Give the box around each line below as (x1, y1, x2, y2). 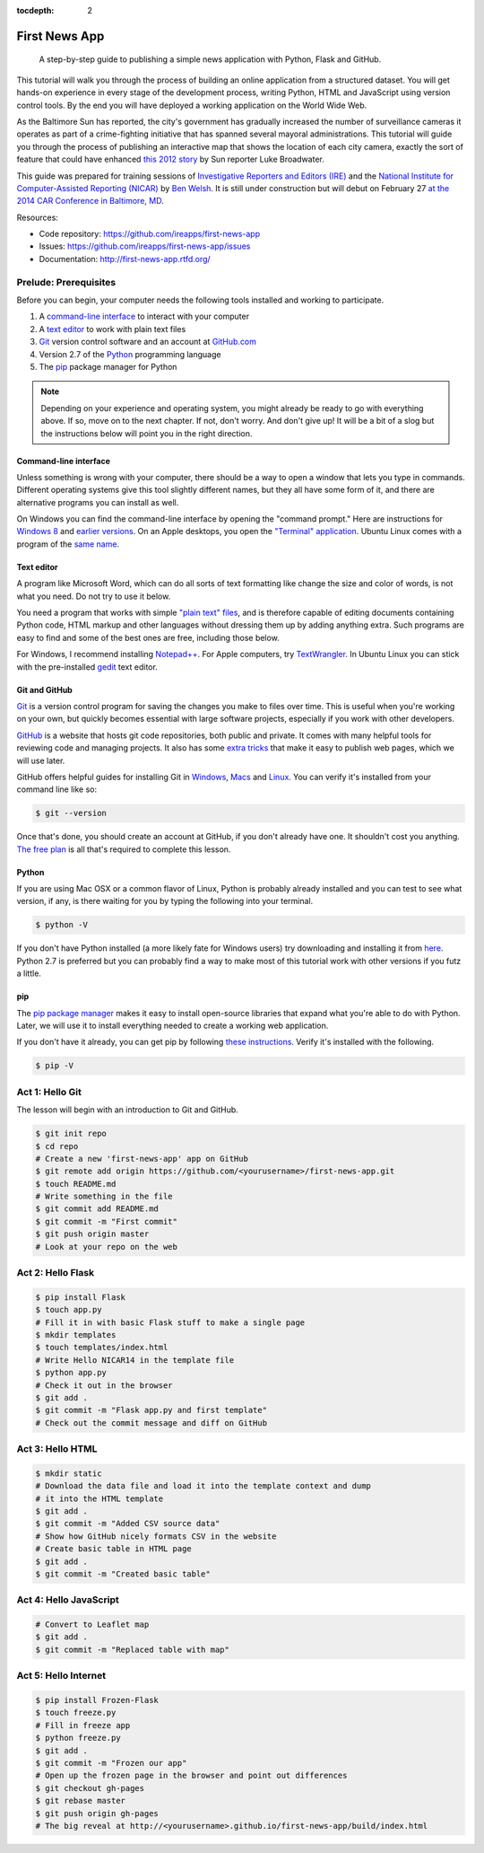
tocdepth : (16, 5, 55, 15)
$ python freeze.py (35, 1733, 121, 1743)
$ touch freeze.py (35, 1708, 117, 1718)
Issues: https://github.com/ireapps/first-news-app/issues (39, 241, 251, 251)
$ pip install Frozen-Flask (35, 1695, 159, 1705)
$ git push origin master (35, 1229, 150, 1239)
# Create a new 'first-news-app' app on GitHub (35, 1154, 248, 1164)
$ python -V (35, 920, 89, 930)
